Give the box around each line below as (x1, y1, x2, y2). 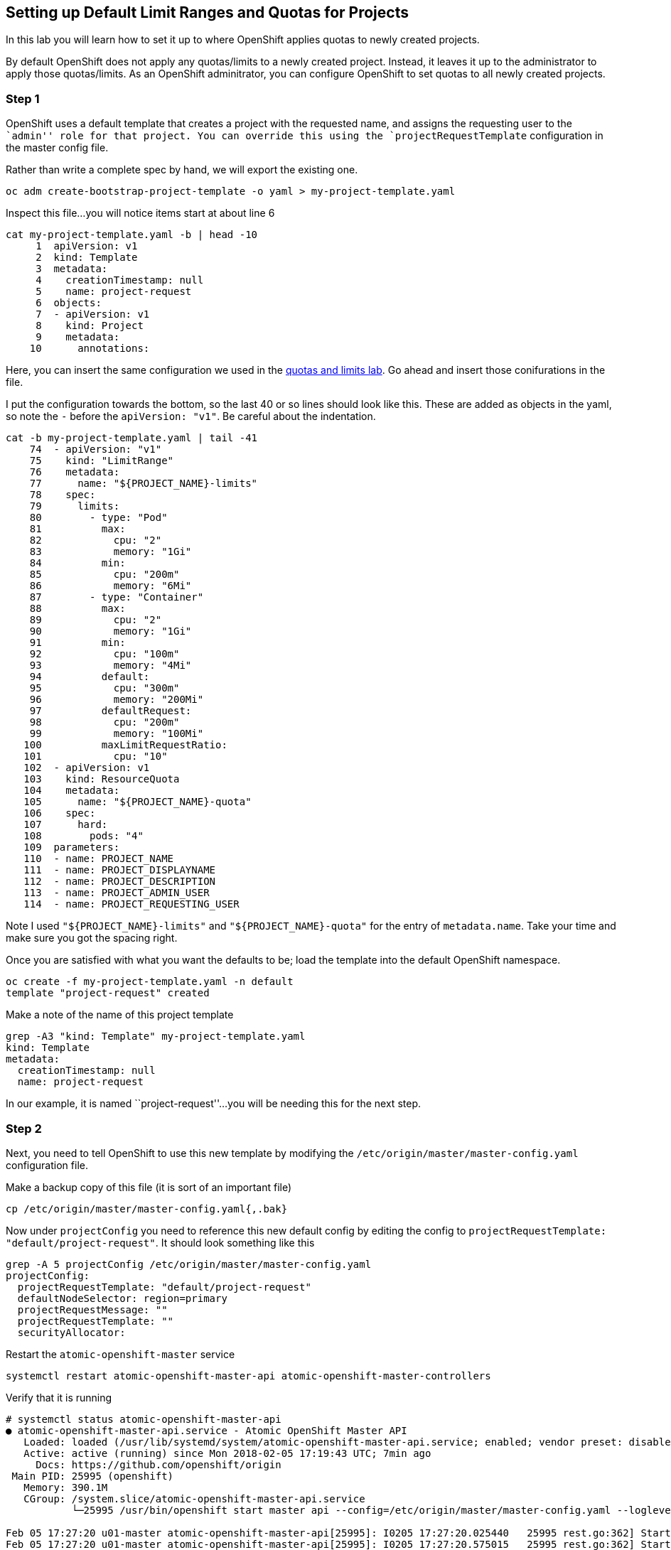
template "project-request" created (6, 987, 210, 999)
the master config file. (6, 141, 109, 154)
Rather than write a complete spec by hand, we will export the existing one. (6, 163, 358, 176)
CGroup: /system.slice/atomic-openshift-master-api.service (23, 1492, 365, 1505)
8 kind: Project (36, 320, 144, 332)
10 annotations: (29, 343, 150, 355)
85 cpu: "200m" (29, 569, 180, 581)
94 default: (29, 671, 150, 683)
